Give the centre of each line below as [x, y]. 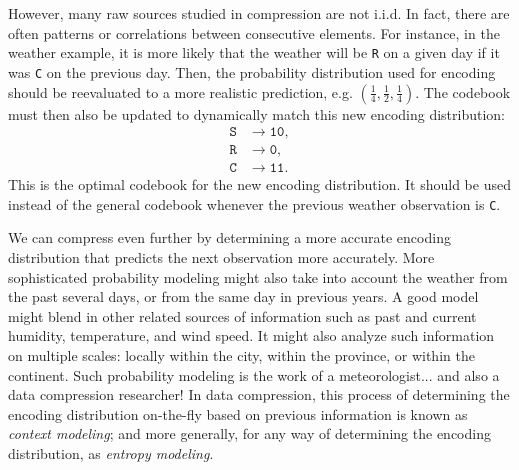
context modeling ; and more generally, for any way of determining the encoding [249, 433]
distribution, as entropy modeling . [111, 452]
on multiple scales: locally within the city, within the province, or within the [241, 355]
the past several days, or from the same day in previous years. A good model [243, 296]
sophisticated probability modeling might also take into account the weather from [258, 276]
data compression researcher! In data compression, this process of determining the [259, 394]
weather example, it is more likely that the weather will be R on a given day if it [254, 52]
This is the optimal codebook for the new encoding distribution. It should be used [259, 184]
